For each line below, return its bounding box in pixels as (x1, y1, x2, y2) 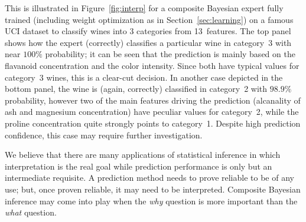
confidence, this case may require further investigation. (5, 128, 203, 141)
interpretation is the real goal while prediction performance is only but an (5, 160, 272, 172)
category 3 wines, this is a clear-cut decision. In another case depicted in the (5, 71, 283, 83)
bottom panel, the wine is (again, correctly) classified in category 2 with (5, 82, 268, 95)
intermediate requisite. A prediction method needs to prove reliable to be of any (5, 171, 294, 184)
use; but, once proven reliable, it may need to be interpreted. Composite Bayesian (5, 183, 301, 195)
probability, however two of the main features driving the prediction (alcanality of (5, 94, 301, 106)
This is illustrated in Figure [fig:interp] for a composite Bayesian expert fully (5, 2, 284, 14)
